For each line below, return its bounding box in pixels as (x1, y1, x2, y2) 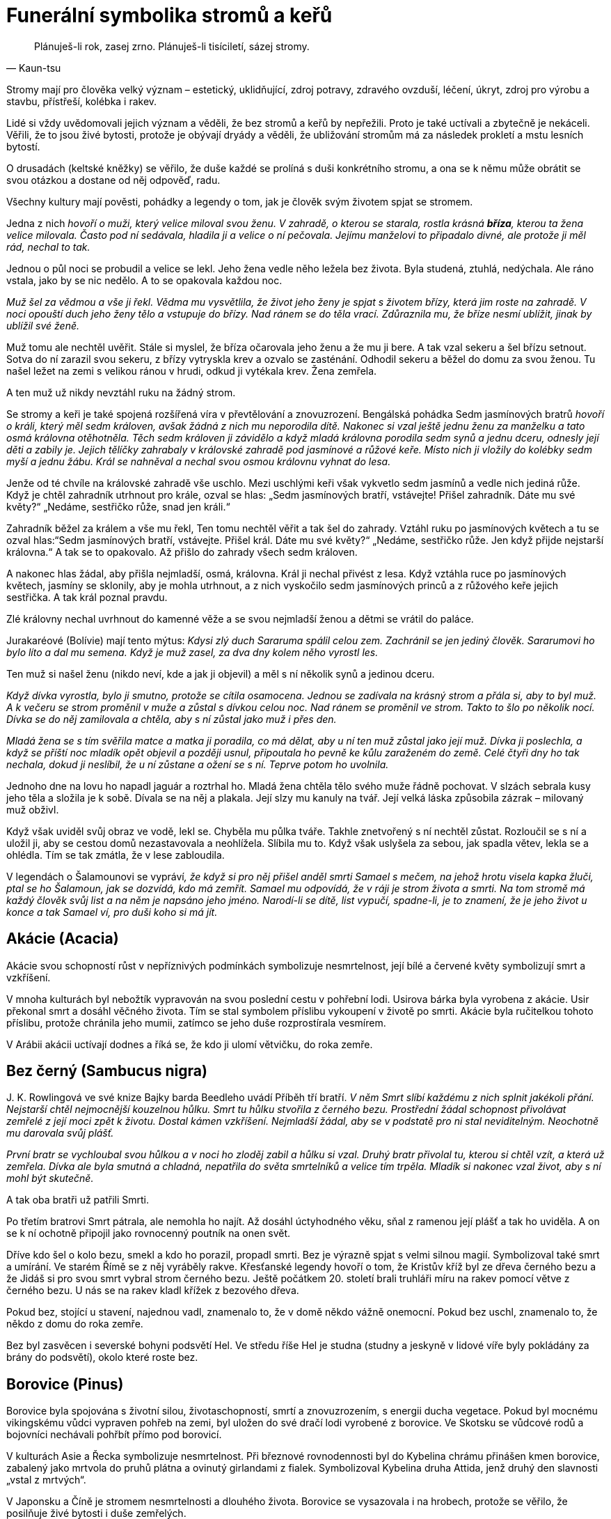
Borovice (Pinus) (6, 1375, 124, 1393)
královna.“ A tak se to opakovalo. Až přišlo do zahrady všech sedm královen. (6, 545, 358, 558)
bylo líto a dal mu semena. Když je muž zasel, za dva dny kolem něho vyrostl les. (6, 646, 379, 658)
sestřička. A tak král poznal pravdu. (6, 591, 168, 603)
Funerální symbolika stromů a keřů (6, 3, 333, 27)
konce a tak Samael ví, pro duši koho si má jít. (6, 905, 218, 918)
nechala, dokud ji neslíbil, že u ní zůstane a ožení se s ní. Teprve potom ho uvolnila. (6, 758, 389, 770)
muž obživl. (6, 803, 59, 816)
